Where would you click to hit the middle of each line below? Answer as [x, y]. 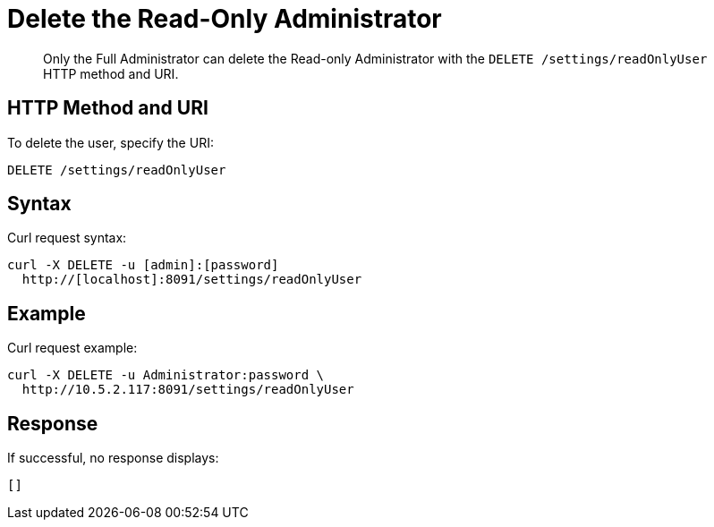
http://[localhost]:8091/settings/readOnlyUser [192, 280]
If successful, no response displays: [113, 458]
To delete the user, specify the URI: [110, 142]
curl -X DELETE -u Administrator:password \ [166, 375]
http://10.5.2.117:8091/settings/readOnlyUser [188, 390]
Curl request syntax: [67, 238]
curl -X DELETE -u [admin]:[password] [143, 265]
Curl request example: [72, 348]
